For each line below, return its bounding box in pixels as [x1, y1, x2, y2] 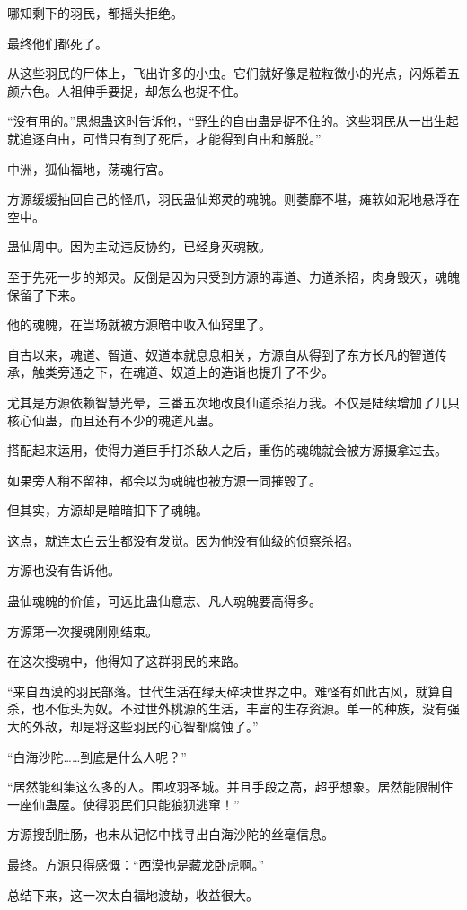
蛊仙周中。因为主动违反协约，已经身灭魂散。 [7, 237, 271, 256]
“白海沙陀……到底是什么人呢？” [7, 747, 187, 766]
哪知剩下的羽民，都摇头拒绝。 [7, 4, 183, 22]
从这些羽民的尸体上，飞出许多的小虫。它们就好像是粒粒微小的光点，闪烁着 [7, 64, 447, 83]
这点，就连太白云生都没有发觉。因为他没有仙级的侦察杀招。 [7, 530, 359, 549]
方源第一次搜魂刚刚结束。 [7, 621, 158, 640]
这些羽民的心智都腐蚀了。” [107, 717, 259, 736]
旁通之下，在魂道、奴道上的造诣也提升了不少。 [57, 363, 334, 381]
